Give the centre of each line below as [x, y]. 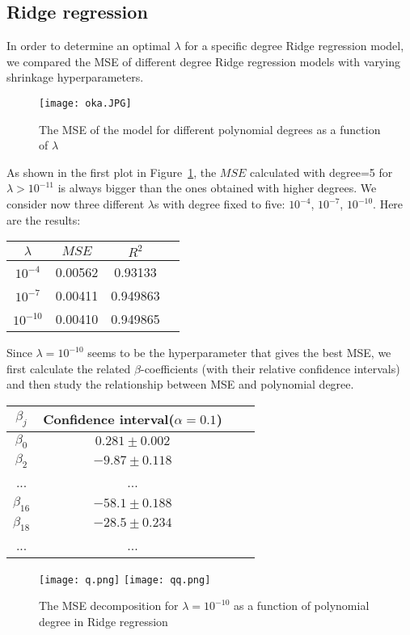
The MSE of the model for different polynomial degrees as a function [210, 129]
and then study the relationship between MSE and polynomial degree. [180, 384]
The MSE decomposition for [109, 606]
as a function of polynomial [301, 606]
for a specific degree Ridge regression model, [294, 46]
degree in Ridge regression [104, 621]
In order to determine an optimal [89, 46]
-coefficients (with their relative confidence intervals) [270, 368]
